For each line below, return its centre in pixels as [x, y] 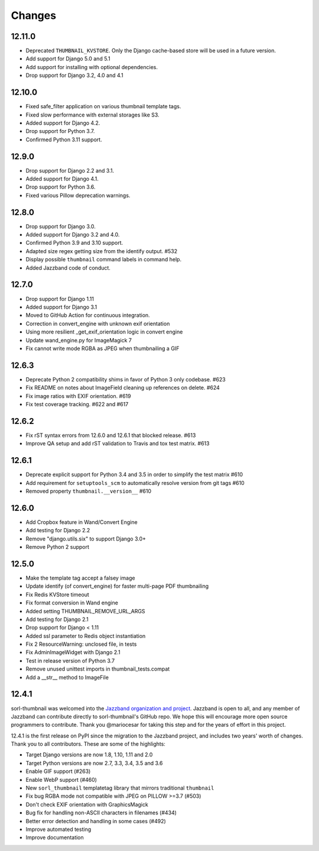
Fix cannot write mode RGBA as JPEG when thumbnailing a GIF [102, 348]
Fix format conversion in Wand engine [72, 603]
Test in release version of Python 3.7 [70, 661]
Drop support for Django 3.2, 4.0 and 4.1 [74, 75]
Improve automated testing [58, 829]
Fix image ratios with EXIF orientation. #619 [78, 396]
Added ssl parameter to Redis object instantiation [86, 636]
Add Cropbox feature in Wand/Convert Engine [82, 522]
